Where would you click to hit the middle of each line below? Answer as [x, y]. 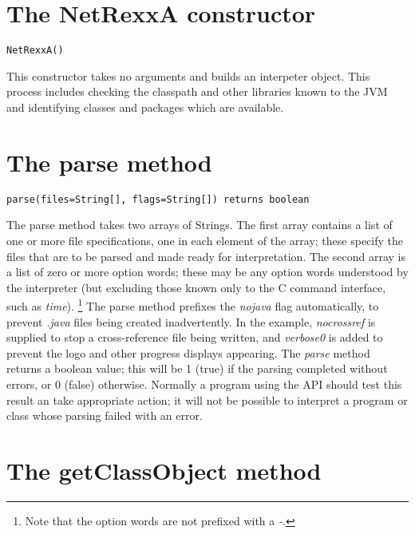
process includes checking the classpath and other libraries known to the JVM [197, 91]
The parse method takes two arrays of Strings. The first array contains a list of [200, 225]
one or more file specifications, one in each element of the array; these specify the [205, 240]
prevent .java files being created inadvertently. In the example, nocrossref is [191, 321]
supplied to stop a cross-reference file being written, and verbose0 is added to [195, 337]
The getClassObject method [164, 470]
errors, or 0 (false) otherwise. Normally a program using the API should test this [204, 384]
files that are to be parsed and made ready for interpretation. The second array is [206, 256]
